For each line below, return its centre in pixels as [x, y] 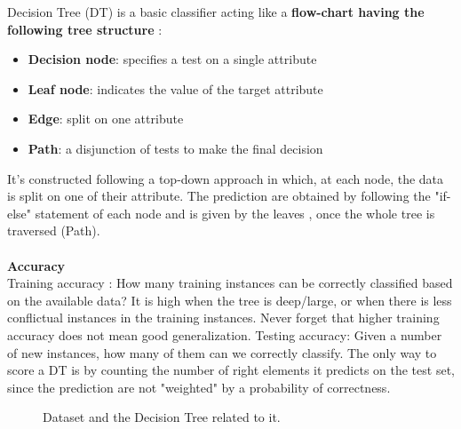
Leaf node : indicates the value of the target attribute [175, 88]
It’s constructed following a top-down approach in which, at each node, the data [226, 178]
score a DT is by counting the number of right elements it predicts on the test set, [231, 370]
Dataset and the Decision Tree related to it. [162, 417]
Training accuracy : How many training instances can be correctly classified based [230, 283]
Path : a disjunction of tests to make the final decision [175, 148]
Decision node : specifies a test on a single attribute [172, 59]
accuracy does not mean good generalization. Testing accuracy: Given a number [225, 334]
